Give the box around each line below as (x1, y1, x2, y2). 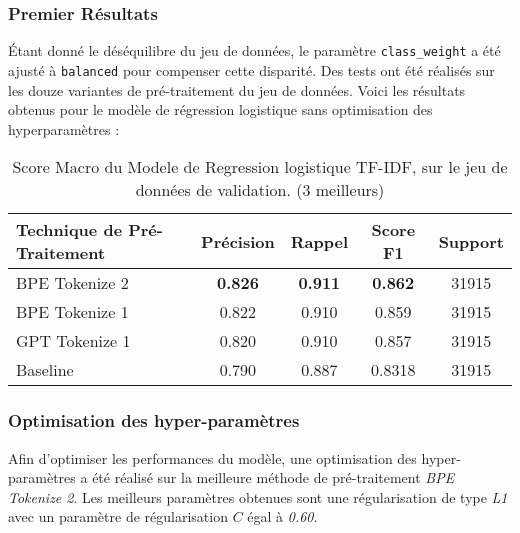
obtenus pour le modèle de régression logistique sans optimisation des (8, 99, 433, 120)
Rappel (290, 229, 348, 253)
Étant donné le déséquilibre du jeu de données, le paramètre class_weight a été (8, 40, 501, 61)
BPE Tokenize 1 (16, 300, 129, 324)
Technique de (16, 218, 123, 242)
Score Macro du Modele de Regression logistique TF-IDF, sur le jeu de (12, 155, 508, 179)
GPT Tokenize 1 (16, 329, 131, 353)
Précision (201, 229, 275, 253)
